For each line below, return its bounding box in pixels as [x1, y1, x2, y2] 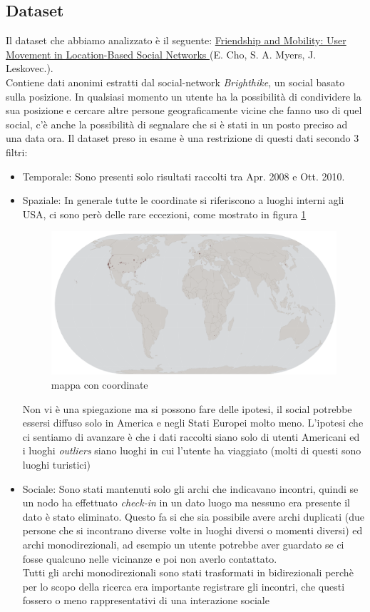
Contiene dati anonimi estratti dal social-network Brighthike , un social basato [6, 74, 345, 89]
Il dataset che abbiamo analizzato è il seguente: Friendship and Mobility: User [6, 33, 346, 48]
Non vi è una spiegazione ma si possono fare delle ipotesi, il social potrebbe [22, 401, 352, 416]
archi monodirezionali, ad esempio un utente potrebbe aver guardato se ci [22, 536, 344, 551]
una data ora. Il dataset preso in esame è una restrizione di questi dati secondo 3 [6, 131, 359, 146]
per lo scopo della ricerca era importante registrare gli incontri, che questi [22, 578, 345, 593]
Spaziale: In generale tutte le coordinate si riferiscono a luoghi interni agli [22, 193, 344, 208]
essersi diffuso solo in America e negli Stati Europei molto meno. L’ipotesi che [22, 415, 364, 430]
